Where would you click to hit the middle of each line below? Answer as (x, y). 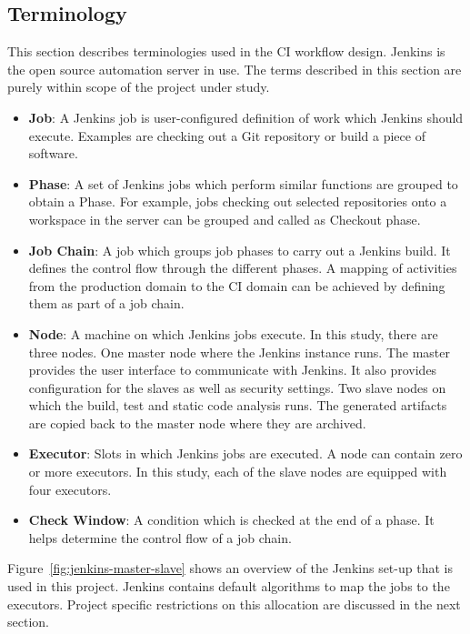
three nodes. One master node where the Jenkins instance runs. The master (239, 352)
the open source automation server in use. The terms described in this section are (235, 69)
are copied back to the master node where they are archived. (197, 423)
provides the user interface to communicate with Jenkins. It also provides (233, 370)
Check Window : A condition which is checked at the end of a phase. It (231, 520)
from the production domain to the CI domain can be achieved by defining (237, 285)
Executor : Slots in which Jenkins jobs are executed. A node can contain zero (245, 453)
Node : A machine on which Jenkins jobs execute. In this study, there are (233, 333)
